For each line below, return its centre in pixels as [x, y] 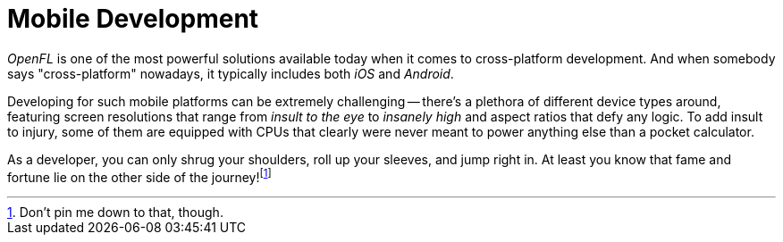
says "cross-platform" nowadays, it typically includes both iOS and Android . [231, 73]
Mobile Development [133, 19]
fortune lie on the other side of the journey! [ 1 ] [139, 175]
